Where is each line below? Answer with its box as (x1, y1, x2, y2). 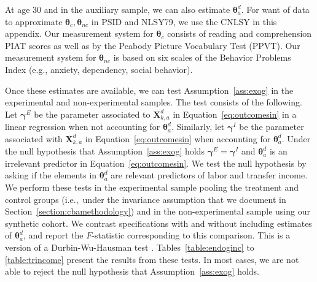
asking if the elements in (5, 169, 97, 181)
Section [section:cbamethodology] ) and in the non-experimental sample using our (5, 205, 310, 218)
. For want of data (241, 3, 310, 15)
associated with (5, 132, 63, 145)
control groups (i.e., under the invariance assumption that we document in (5, 192, 286, 205)
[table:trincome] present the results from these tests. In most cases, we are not (5, 253, 299, 265)
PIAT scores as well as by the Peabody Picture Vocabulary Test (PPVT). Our (5, 39, 300, 51)
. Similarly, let (171, 120, 225, 133)
